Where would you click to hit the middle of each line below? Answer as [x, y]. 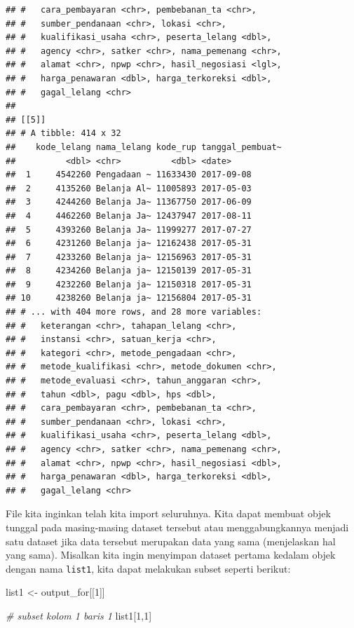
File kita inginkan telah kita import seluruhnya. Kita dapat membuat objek [168, 513]
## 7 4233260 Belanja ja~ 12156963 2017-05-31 [129, 257]
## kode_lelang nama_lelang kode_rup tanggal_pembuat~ [144, 147]
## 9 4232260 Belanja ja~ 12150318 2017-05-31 [129, 284]
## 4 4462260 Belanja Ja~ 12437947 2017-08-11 [129, 216]
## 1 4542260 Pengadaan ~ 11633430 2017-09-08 [129, 175]
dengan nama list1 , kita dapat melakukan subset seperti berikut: [148, 568]
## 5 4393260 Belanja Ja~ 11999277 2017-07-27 [129, 230]
